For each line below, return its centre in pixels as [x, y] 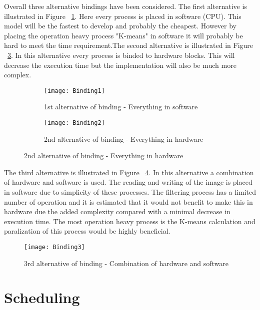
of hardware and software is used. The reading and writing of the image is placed [128, 182]
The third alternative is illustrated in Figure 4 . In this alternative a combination [129, 172]
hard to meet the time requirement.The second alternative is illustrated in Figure [129, 45]
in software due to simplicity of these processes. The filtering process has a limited [130, 192]
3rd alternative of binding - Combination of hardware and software [126, 263]
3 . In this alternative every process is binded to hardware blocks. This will [121, 55]
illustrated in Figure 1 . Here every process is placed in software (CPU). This [123, 16]
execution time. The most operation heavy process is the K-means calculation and [130, 221]
